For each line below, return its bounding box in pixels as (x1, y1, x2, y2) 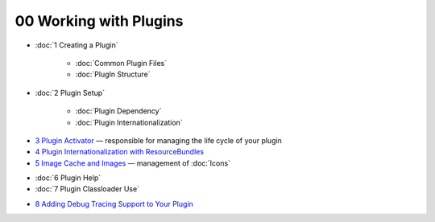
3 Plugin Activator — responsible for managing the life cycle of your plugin (35, 135, 282, 145)
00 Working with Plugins (14, 12, 184, 30)
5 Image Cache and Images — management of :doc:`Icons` (35, 158, 231, 168)
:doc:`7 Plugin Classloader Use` (35, 184, 140, 194)
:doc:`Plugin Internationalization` (75, 117, 183, 127)
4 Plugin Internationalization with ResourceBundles (35, 147, 205, 157)
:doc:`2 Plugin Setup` (35, 88, 105, 97)
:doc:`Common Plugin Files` (75, 58, 168, 68)
